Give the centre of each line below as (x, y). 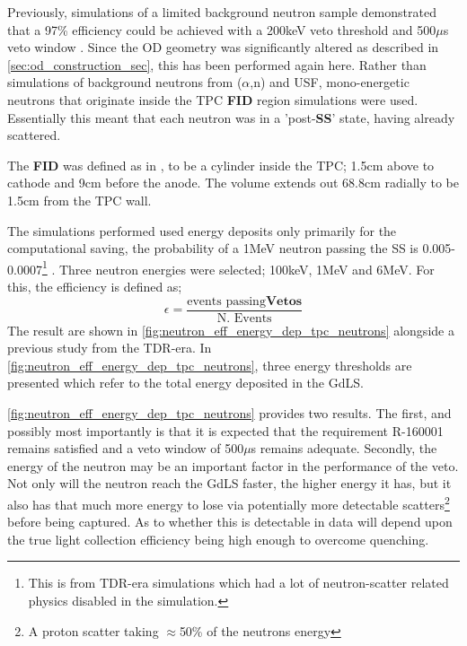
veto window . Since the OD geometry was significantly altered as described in (223, 47)
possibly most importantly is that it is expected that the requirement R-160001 (225, 430)
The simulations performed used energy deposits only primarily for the (202, 230)
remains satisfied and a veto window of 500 (126, 448)
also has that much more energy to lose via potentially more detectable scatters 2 (229, 502)
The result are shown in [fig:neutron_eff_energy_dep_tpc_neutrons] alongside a (231, 330)
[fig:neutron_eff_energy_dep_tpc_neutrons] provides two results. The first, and (229, 413)
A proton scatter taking (93, 630)
